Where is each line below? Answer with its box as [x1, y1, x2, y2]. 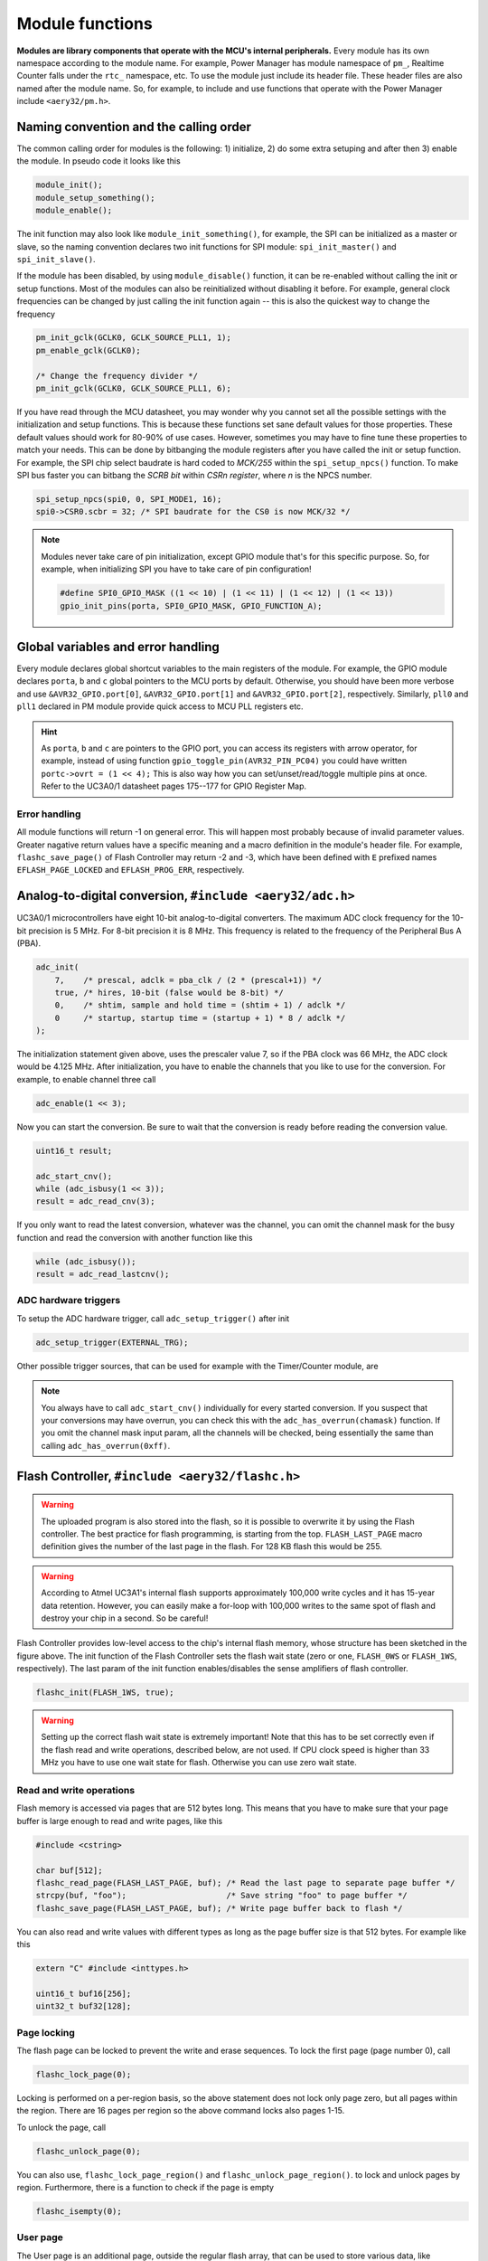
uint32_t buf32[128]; [35, 2001, 132, 2011]
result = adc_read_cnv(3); [35, 1197, 155, 1206]
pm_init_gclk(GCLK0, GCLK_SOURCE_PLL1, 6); [35, 383, 232, 393]
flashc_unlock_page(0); [35, 2146, 142, 2156]
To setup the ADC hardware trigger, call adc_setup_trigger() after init [16, 1312, 290, 1324]
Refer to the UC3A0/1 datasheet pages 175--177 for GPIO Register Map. [41, 780, 307, 791]
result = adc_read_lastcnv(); [35, 1269, 170, 1280]
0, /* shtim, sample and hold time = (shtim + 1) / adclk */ [54, 1000, 346, 1010]
